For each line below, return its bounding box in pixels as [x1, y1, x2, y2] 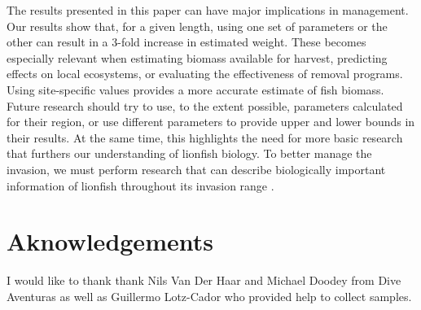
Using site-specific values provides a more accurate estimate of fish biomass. [7, 81, 384, 98]
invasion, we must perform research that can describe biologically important [7, 160, 386, 177]
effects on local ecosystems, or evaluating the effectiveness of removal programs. [7, 65, 403, 82]
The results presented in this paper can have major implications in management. [7, 2, 409, 18]
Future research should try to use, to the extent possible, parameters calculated [7, 97, 403, 114]
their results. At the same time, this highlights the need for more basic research [7, 129, 403, 146]
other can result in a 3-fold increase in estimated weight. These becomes [7, 33, 366, 50]
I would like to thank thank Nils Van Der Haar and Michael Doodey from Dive [7, 272, 401, 289]
